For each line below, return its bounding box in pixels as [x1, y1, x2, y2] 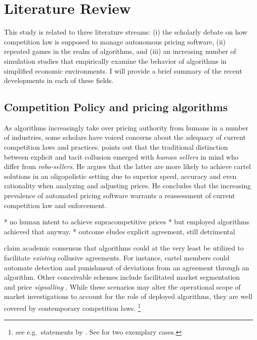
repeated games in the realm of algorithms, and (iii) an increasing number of [4, 46, 236, 56]
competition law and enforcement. [4, 200, 107, 210]
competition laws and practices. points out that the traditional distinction [4, 142, 228, 152]
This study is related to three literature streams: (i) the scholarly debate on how [4, 27, 248, 37]
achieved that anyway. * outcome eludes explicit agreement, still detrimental [4, 226, 235, 236]
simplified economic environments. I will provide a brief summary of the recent [4, 65, 242, 76]
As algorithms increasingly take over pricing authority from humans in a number [4, 122, 249, 132]
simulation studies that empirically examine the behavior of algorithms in [4, 55, 227, 66]
